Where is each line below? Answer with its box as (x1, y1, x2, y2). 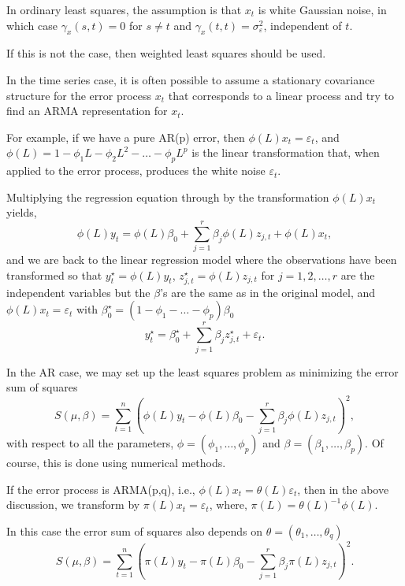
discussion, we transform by (6, 496, 140, 513)
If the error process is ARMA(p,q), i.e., (6, 480, 195, 497)
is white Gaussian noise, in (258, 2, 387, 17)
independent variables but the (6, 284, 150, 300)
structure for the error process (6, 87, 152, 103)
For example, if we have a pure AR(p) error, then (6, 128, 245, 145)
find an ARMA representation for (6, 102, 168, 119)
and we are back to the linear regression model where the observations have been (6, 251, 397, 268)
